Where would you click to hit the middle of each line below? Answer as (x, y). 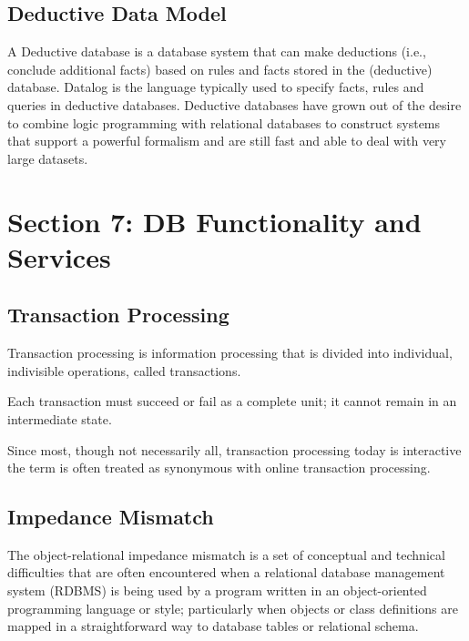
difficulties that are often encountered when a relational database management (226, 572)
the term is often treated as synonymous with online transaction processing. (219, 468)
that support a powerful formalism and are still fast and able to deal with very (227, 141)
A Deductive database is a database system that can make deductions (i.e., (217, 51)
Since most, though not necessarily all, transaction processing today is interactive (234, 449)
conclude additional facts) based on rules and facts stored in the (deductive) (220, 69)
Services (59, 256)
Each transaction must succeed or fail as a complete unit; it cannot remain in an (232, 401)
